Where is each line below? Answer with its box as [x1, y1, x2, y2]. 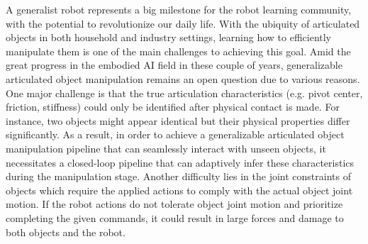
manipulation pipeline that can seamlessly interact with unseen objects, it [6, 140, 326, 155]
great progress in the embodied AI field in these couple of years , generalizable [6, 57, 342, 72]
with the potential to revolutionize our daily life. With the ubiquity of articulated [6, 16, 360, 30]
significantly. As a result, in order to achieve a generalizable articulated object [6, 127, 345, 142]
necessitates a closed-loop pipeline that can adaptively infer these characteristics [6, 155, 355, 170]
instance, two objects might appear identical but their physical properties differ [6, 113, 350, 128]
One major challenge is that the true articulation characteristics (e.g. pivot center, [6, 85, 363, 100]
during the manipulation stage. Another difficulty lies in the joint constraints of [6, 169, 351, 184]
